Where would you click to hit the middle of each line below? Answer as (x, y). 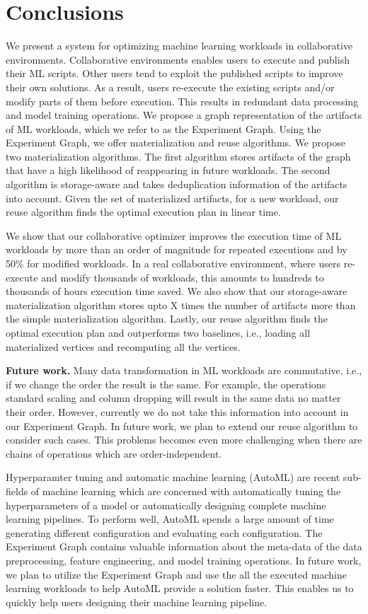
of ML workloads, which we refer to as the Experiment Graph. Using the (163, 128)
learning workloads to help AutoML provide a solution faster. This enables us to (180, 588)
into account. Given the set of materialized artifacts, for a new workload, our (172, 198)
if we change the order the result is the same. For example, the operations (166, 384)
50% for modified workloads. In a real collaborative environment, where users (173, 263)
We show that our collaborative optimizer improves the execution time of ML (174, 235)
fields (17, 491)
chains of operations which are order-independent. (114, 453)
